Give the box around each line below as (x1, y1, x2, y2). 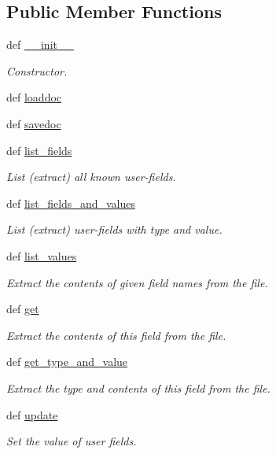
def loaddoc (6, 89, 62, 105)
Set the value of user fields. (6, 433, 137, 449)
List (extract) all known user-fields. (6, 168, 176, 185)
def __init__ (6, 36, 74, 53)
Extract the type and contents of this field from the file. (6, 379, 270, 396)
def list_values (6, 247, 77, 264)
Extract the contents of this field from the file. (6, 327, 226, 343)
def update (6, 406, 58, 423)
